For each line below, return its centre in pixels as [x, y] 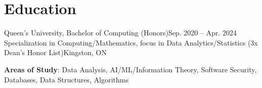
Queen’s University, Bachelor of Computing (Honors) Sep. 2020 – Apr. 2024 [121, 33]
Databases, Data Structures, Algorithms [66, 79]
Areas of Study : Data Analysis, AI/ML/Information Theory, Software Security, [130, 69]
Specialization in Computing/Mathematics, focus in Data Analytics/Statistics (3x [131, 42]
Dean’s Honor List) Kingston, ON [55, 52]
